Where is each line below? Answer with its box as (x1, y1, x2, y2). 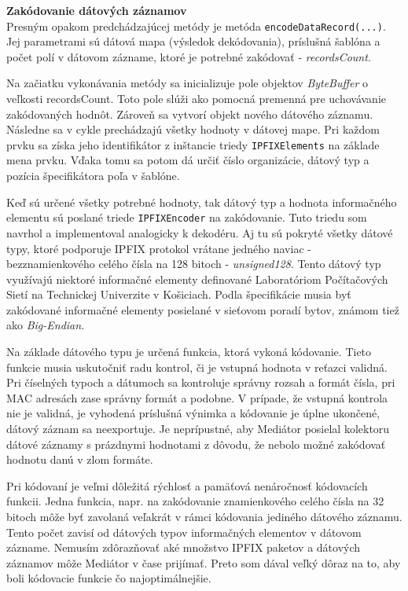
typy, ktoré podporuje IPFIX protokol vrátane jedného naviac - (6, 240, 311, 256)
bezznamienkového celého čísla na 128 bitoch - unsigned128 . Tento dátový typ (6, 255, 381, 272)
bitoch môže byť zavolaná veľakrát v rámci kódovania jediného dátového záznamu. (6, 508, 402, 524)
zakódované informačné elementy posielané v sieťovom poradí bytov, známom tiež (6, 301, 399, 318)
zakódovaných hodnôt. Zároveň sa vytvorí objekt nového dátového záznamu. (6, 105, 373, 122)
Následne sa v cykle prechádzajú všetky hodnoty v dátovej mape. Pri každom (6, 121, 380, 138)
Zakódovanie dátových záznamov (6, 2, 187, 18)
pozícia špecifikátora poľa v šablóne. (6, 167, 180, 184)
